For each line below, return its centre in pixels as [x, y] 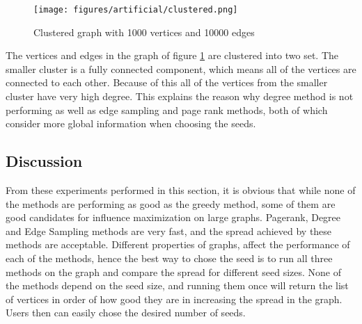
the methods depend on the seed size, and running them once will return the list [177, 285]
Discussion [44, 161]
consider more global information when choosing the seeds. [131, 123]
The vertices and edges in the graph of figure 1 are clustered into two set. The [172, 55]
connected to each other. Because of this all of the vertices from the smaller [167, 82]
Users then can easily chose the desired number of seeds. [126, 313]
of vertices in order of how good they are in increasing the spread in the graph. [174, 299]
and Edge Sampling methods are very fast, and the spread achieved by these [169, 230]
